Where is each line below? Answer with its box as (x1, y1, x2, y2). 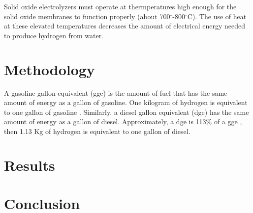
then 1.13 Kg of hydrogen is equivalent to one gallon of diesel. (4, 126, 190, 136)
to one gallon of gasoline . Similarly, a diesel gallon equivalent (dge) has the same (4, 106, 249, 117)
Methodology (4, 59, 95, 79)
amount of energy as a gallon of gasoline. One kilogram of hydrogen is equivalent (4, 97, 248, 107)
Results (4, 155, 55, 175)
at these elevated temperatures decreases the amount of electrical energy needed (4, 21, 246, 31)
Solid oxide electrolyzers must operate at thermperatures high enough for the (4, 1, 237, 11)
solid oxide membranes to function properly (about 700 (4, 11, 170, 21)
